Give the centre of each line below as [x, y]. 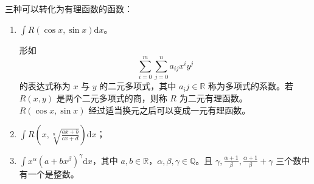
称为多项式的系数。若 [251, 86]
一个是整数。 [53, 173]
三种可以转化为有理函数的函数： [69, 9]
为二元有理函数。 [213, 97]
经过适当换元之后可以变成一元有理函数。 [169, 110]
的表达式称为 [45, 86]
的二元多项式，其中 [138, 86]
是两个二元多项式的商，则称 [112, 97]
